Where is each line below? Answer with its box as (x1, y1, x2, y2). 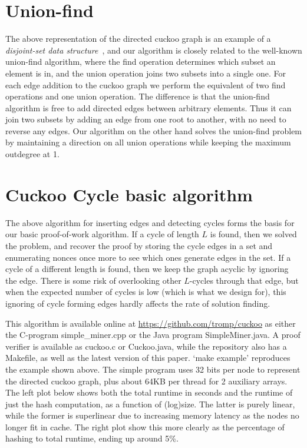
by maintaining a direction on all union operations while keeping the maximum (5, 136, 291, 148)
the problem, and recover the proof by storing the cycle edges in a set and (5, 239, 273, 251)
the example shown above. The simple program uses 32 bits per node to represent (5, 363, 301, 375)
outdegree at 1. (5, 148, 60, 160)
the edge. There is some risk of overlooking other (5, 274, 181, 286)
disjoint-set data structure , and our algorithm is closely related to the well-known (5, 44, 302, 56)
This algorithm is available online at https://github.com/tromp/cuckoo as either (5, 317, 296, 329)
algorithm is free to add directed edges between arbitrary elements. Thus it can (5, 101, 292, 114)
